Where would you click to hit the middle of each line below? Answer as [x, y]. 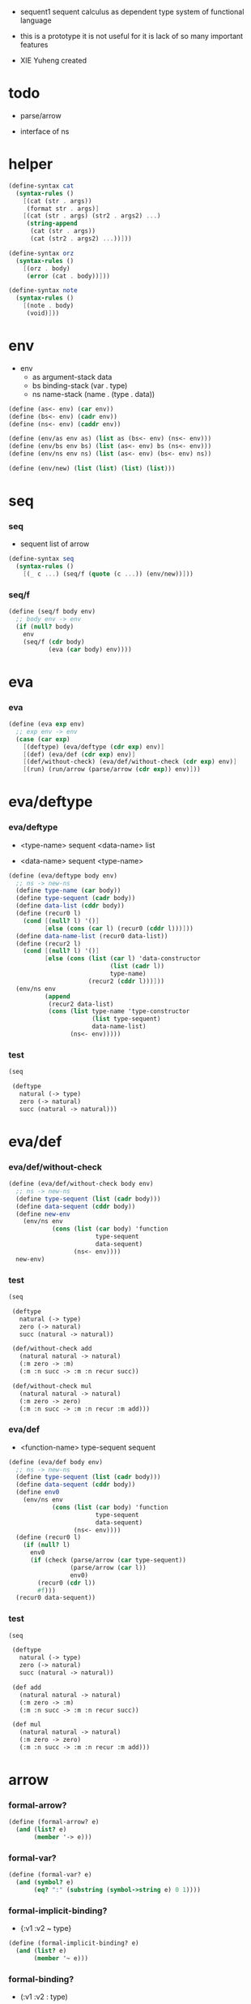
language [36, 20]
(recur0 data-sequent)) [55, 1598]
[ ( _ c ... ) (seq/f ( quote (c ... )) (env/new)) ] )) [108, 574]
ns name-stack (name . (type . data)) [94, 394]
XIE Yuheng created [53, 60]
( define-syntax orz [41, 253]
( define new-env [43, 1214]
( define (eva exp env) [47, 724]
